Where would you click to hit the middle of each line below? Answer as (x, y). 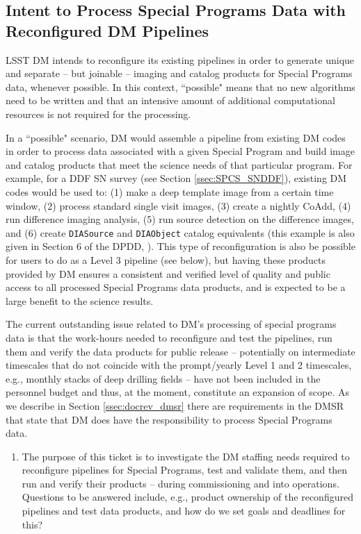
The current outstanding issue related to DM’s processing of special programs (171, 324)
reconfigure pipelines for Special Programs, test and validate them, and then (185, 470)
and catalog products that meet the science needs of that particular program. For (179, 164)
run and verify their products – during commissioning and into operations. (180, 483)
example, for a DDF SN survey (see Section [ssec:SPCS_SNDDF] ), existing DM (176, 178)
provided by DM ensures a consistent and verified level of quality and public (168, 273)
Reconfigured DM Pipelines (107, 30)
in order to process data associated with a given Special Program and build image (180, 151)
